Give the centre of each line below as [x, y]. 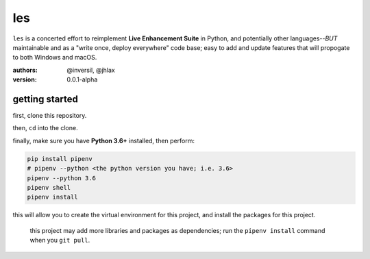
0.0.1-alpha [82, 79]
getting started [45, 99]
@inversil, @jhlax [91, 70]
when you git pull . [60, 241]
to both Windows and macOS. [55, 58]
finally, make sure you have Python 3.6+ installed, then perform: [104, 140]
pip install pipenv [60, 159]
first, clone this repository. [50, 116]
